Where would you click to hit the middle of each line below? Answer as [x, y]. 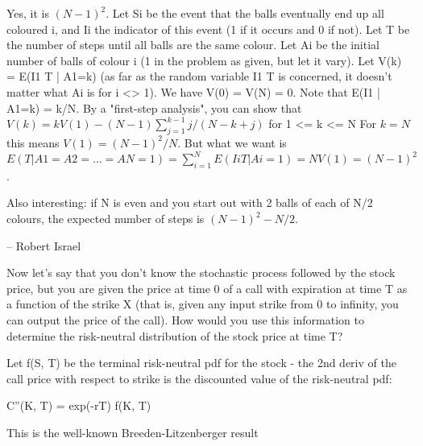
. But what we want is [232, 142]
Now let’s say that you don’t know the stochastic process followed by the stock [201, 273]
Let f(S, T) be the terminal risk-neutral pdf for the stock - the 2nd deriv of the [201, 363]
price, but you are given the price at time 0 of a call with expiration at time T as [207, 288]
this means [33, 142]
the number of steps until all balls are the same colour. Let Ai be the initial [193, 45]
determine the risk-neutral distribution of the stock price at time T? [175, 335]
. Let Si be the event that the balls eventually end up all [245, 13]
